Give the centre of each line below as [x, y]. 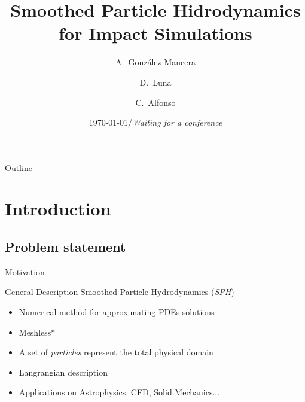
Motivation [25, 271]
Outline [19, 167]
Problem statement [65, 247]
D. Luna [155, 82]
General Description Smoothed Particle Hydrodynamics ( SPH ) [120, 292]
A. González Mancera [155, 62]
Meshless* [37, 332]
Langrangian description [63, 372]
